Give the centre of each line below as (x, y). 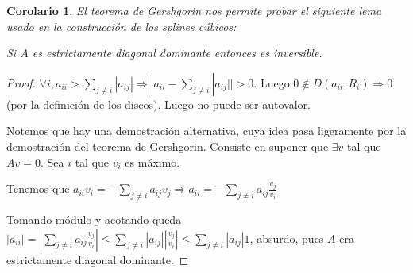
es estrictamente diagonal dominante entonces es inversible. (177, 53)
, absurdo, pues (287, 238)
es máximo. (152, 161)
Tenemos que (38, 188)
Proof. (21, 82)
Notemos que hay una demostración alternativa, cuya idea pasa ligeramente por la (206, 131)
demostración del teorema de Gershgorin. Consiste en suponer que (168, 146)
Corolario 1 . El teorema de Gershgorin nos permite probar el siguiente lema (194, 10)
